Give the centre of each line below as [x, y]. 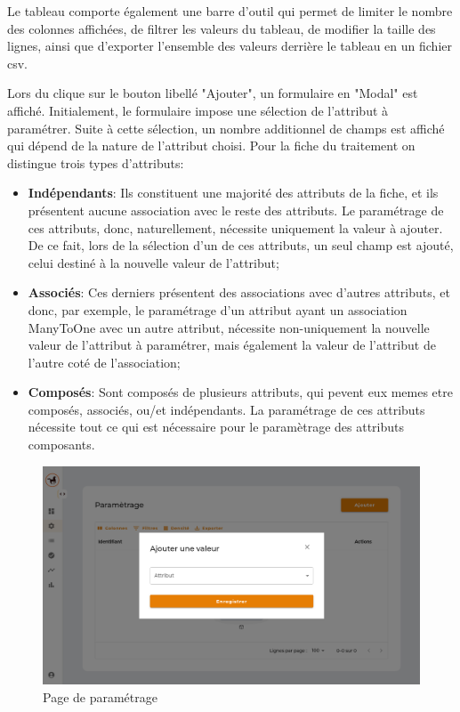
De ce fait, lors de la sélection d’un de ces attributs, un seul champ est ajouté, [241, 245]
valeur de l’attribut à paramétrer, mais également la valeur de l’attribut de [232, 345]
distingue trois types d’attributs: [96, 162]
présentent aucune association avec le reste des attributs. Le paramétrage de [236, 210]
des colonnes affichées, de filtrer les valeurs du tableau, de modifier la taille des [222, 28]
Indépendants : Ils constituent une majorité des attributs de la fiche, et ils [233, 193]
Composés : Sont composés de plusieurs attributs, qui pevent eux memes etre [240, 392]
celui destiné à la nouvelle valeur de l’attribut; [153, 262]
